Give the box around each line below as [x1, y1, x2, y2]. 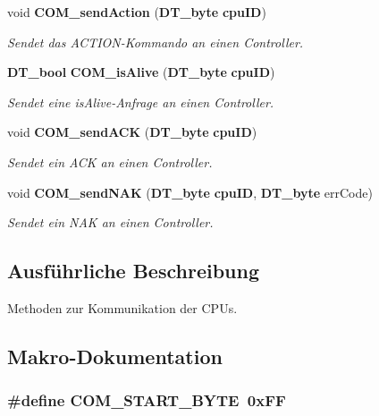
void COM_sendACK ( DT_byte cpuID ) [7, 123, 257, 141]
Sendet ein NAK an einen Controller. [7, 213, 214, 232]
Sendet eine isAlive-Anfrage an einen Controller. [7, 92, 274, 111]
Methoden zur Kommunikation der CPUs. [7, 298, 238, 317]
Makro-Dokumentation [7, 342, 223, 369]
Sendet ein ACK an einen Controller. [7, 152, 213, 171]
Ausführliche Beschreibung [7, 257, 259, 284]
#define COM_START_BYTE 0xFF [7, 389, 286, 412]
